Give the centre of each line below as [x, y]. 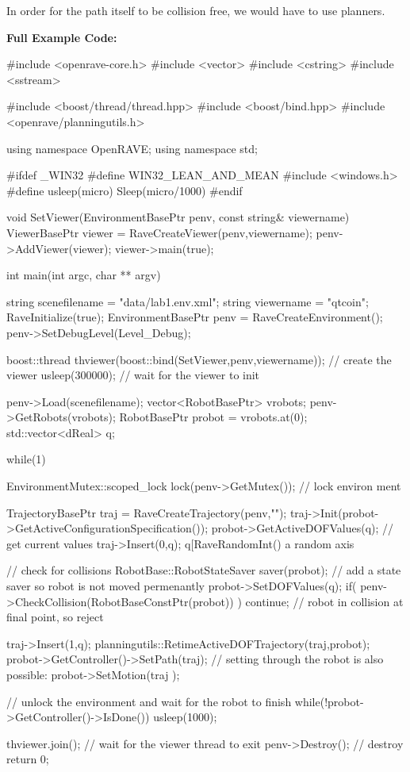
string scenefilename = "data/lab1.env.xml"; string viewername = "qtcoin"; [188, 301]
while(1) [26, 459]
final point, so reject [55, 617]
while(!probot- [329, 701]
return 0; [28, 759]
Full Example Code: [62, 37]
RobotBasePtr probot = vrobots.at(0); [213, 417]
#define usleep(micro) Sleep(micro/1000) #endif [125, 190]
